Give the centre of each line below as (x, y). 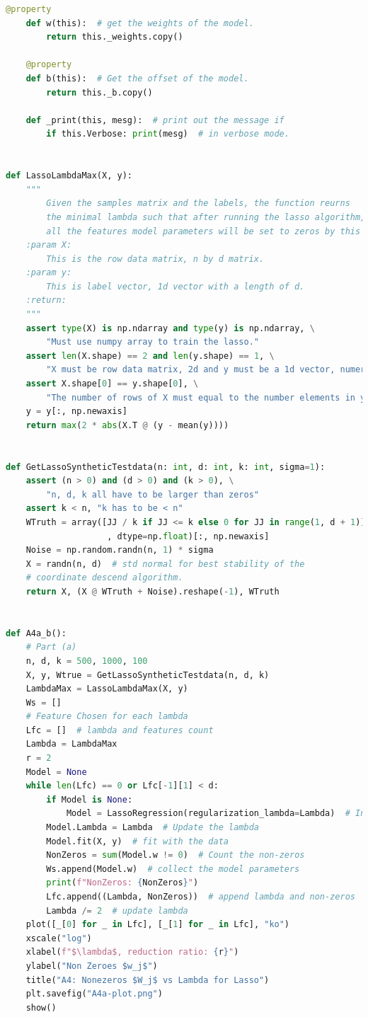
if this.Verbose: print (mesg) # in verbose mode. (168, 134)
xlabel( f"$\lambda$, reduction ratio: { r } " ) (132, 952)
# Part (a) (51, 647)
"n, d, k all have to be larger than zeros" (153, 494)
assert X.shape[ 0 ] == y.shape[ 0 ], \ (112, 384)
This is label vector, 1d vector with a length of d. (176, 286)
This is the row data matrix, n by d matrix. (155, 259)
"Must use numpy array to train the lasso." (153, 342)
